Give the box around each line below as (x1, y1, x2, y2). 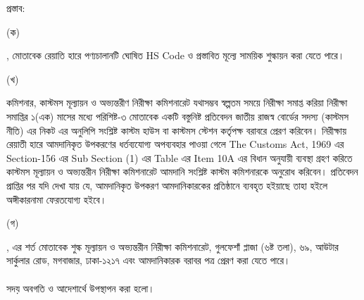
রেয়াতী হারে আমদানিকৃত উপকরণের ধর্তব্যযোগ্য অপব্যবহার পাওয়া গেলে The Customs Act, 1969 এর (6, 137, 344, 151)
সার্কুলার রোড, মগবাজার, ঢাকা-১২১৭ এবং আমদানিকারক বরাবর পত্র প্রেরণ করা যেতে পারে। (6, 253, 291, 268)
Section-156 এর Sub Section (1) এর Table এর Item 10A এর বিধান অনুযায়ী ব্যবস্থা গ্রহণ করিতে (6, 150, 353, 165)
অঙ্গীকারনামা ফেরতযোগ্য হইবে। (6, 192, 107, 206)
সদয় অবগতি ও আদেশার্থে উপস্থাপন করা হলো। (6, 280, 155, 295)
